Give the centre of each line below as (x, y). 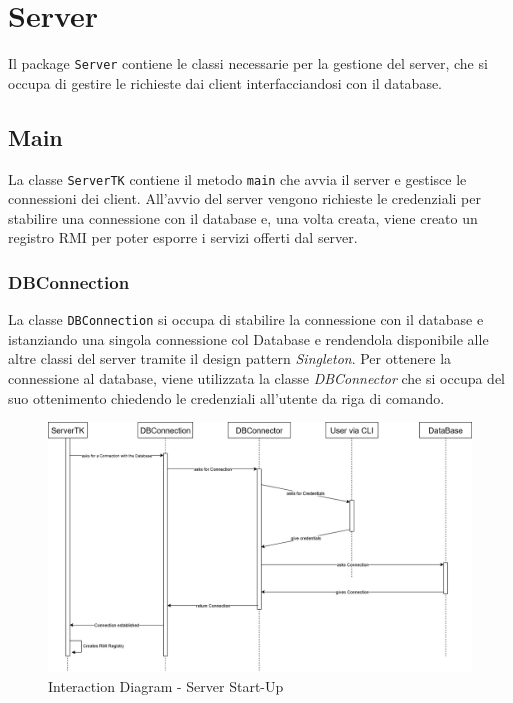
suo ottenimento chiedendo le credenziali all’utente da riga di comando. (226, 397)
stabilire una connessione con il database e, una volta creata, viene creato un (243, 217)
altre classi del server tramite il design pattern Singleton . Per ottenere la (230, 358)
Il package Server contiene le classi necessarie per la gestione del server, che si (248, 63)
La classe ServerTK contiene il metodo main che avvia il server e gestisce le (237, 178)
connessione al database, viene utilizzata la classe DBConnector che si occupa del (257, 378)
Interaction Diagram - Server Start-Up (166, 685)
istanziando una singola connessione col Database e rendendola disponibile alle (248, 338)
